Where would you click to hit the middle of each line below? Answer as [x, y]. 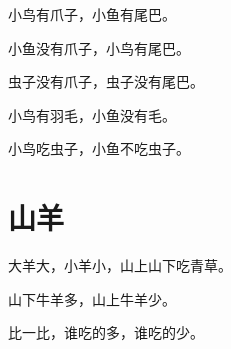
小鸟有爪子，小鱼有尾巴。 [92, 14]
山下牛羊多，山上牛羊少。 [92, 298]
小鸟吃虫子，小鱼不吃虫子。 [99, 148]
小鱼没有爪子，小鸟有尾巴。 [99, 47]
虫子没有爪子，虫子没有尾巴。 [106, 81]
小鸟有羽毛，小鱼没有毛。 [92, 114]
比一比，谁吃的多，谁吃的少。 [106, 332]
